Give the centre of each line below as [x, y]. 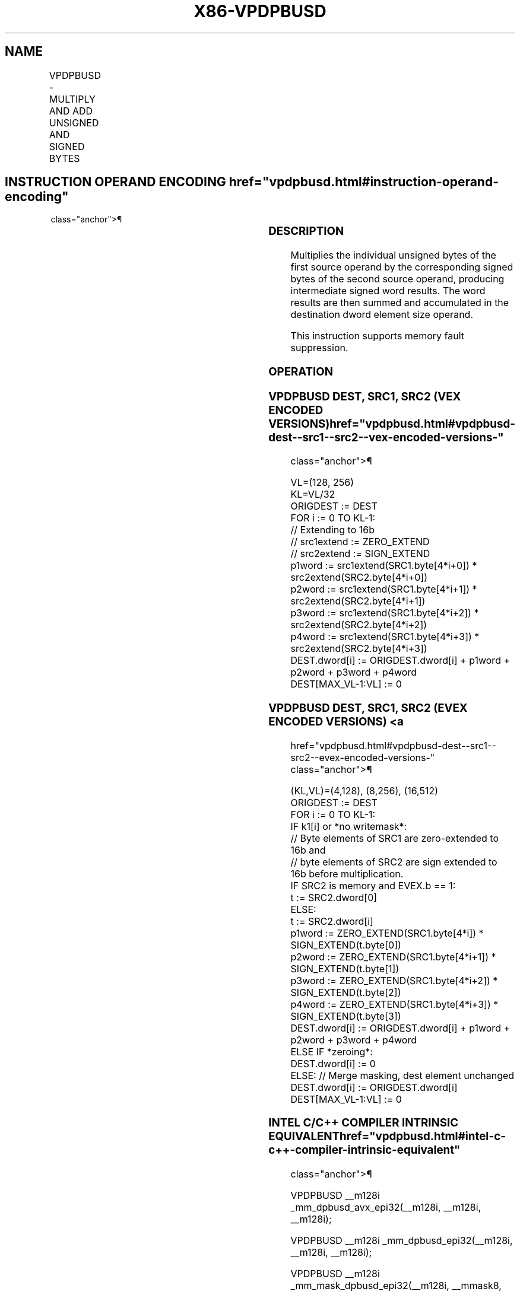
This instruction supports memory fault [378, 336]
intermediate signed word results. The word [388, 291]
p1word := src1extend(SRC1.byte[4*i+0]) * [384, 566]
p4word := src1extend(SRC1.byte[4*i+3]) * [385, 637]
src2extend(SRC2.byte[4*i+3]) [359, 649]
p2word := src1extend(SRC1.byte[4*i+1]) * [384, 589]
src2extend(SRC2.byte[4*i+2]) [359, 625]
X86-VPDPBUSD [260, 11]
